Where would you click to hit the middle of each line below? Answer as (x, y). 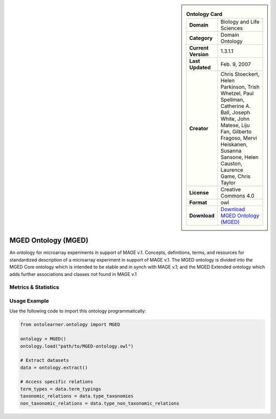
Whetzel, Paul (237, 94)
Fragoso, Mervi (239, 138)
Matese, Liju (235, 125)
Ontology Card (204, 14)
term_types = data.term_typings (61, 389)
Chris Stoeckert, (240, 74)
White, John (235, 119)
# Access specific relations (57, 382)
